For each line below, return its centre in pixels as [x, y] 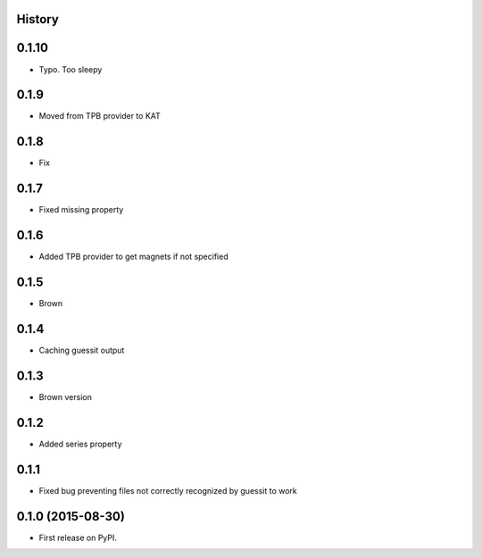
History [38, 19]
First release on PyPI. [78, 537]
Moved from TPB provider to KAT [100, 116]
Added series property [80, 444]
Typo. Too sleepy [71, 69]
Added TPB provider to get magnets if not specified [133, 257]
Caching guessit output [82, 350]
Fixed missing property [81, 210]
